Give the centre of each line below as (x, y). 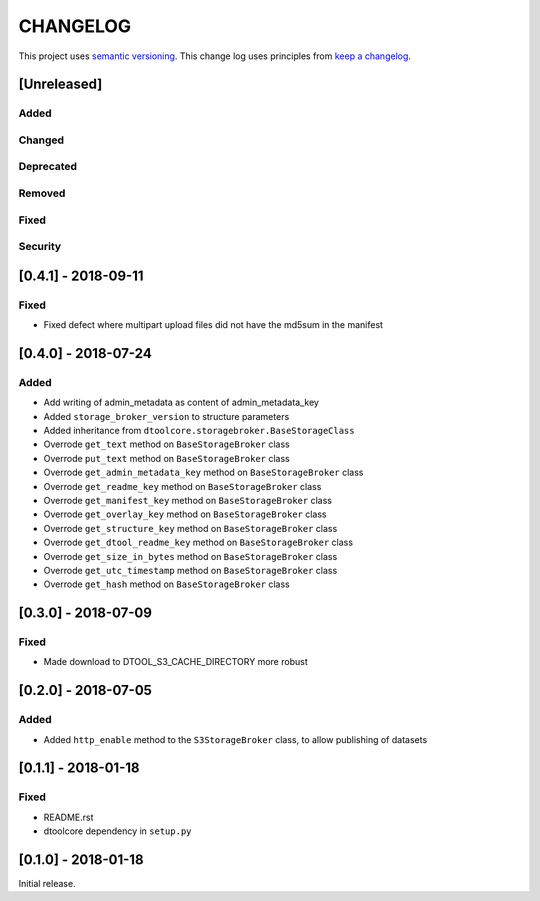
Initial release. (47, 884)
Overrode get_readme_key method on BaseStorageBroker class (182, 486)
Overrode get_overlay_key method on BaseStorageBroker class (185, 514)
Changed (41, 140)
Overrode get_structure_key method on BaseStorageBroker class (190, 528)
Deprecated (48, 167)
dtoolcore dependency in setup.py (117, 831)
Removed (42, 193)
